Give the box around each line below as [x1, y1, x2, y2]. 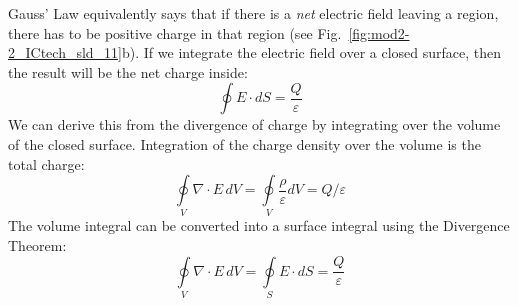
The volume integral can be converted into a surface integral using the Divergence [8, 215, 510, 236]
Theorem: [8, 235, 67, 256]
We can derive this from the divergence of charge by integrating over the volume [8, 114, 501, 135]
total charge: [8, 153, 85, 174]
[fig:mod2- [348, 22, 410, 43]
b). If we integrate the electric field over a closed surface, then [122, 42, 502, 63]
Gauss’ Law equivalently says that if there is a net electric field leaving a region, [8, 3, 499, 23]
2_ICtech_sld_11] [8, 42, 123, 63]
